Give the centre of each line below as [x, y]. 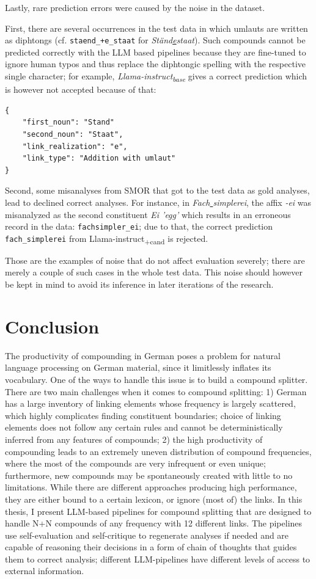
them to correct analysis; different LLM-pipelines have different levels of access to [158, 559]
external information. [45, 571]
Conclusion [52, 326]
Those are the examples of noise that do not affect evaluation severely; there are [155, 260]
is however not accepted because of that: [81, 89]
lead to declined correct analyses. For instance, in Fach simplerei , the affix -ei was [158, 202]
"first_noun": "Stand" [68, 122]
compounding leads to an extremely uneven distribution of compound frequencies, [158, 451]
